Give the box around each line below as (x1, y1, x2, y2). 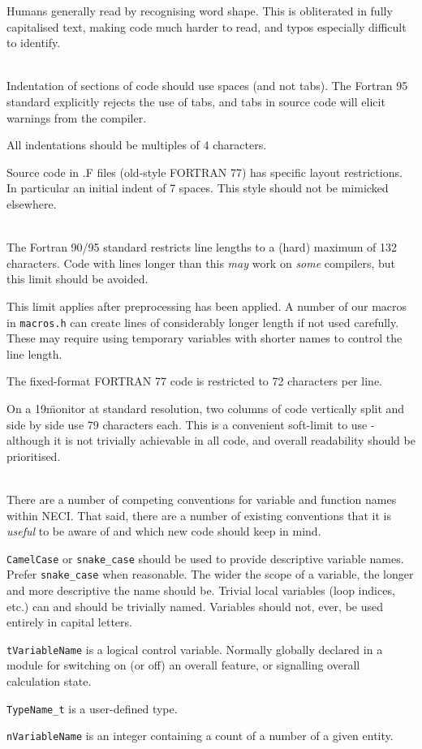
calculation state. (6, 673, 92, 690)
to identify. (6, 34, 61, 51)
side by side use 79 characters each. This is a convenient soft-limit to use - (6, 415, 375, 433)
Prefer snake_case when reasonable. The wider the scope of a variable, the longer (6, 566, 414, 583)
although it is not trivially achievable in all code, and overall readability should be (6, 432, 416, 449)
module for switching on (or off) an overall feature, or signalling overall (6, 656, 360, 674)
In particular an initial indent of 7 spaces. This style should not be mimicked (6, 179, 389, 196)
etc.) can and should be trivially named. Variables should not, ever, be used (6, 597, 384, 614)
